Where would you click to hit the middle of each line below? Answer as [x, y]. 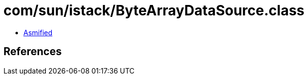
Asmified [38, 32]
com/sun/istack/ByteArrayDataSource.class [154, 10]
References [33, 52]
